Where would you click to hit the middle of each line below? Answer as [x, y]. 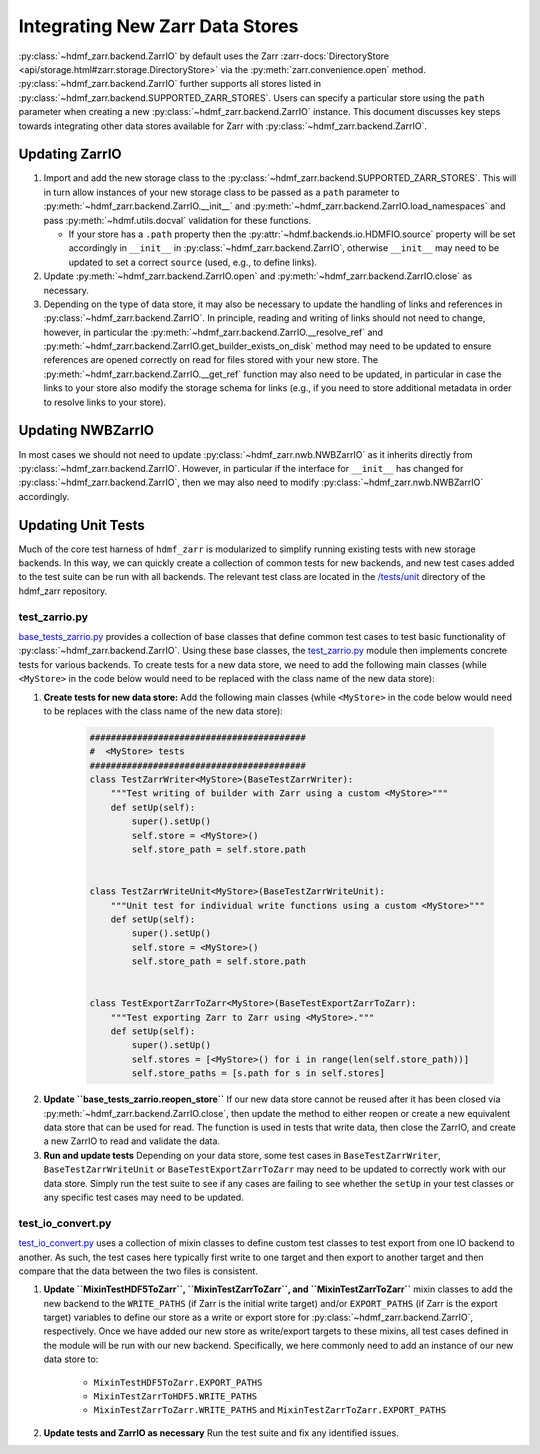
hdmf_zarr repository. [63, 591]
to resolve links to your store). [105, 402]
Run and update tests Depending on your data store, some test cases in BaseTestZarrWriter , [242, 1155]
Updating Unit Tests [81, 525]
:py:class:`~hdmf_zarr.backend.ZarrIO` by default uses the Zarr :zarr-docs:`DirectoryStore [204, 56]
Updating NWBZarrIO [86, 430]
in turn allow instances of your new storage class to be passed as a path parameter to [221, 192]
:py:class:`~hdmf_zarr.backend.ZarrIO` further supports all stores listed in [170, 84]
